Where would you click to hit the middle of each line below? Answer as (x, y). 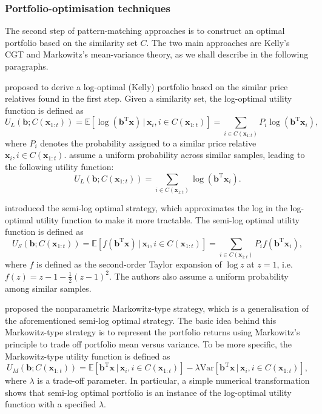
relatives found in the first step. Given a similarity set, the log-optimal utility (149, 98)
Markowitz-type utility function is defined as (88, 356)
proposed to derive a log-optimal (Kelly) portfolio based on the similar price (146, 86)
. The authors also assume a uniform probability (199, 276)
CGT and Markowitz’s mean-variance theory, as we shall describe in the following (157, 54)
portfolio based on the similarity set (71, 42)
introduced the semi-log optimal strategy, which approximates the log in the (146, 207)
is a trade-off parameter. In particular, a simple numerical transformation (173, 380)
